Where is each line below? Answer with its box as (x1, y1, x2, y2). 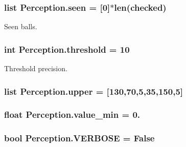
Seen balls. (4, 21, 37, 32)
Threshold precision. (4, 63, 67, 74)
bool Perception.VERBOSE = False (4, 132, 155, 144)
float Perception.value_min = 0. (4, 108, 141, 121)
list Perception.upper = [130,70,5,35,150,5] (4, 85, 183, 97)
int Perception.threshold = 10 (4, 43, 130, 55)
